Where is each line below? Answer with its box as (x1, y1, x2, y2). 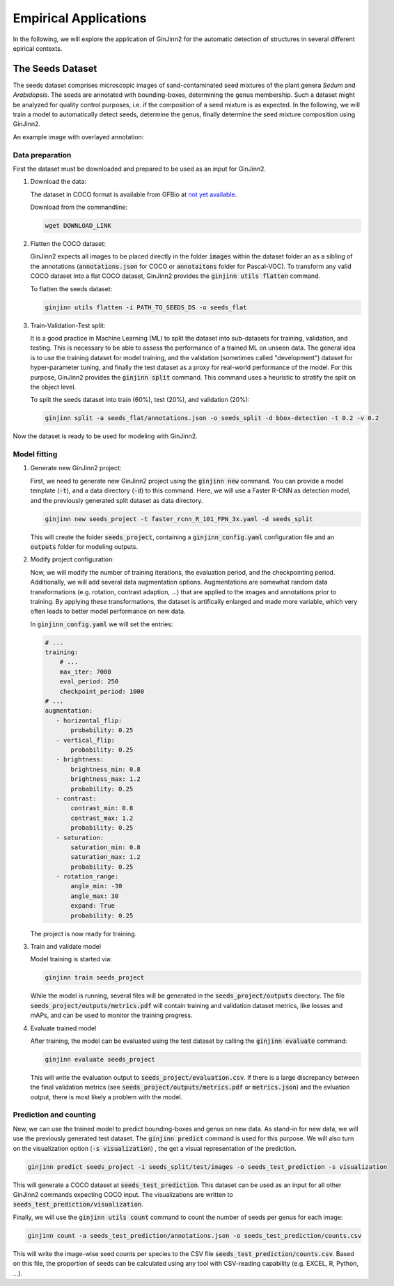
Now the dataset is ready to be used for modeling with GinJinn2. (13, 432, 198, 440)
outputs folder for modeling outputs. (30, 542, 139, 550)
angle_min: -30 (70, 882, 123, 890)
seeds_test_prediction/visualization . (13, 1200, 144, 1209)
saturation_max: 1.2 (70, 853, 141, 861)
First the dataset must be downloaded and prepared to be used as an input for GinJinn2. (13, 164, 267, 173)
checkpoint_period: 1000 (59, 687, 145, 695)
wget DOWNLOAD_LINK (45, 222, 111, 230)
